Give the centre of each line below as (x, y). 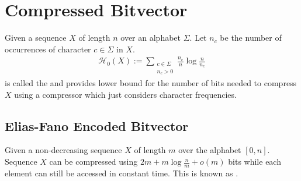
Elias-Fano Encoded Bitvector (97, 125)
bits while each (255, 162)
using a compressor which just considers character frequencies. (125, 94)
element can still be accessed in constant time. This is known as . (122, 173)
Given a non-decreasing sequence (63, 150)
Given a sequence (36, 38)
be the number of (251, 38)
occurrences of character (48, 49)
